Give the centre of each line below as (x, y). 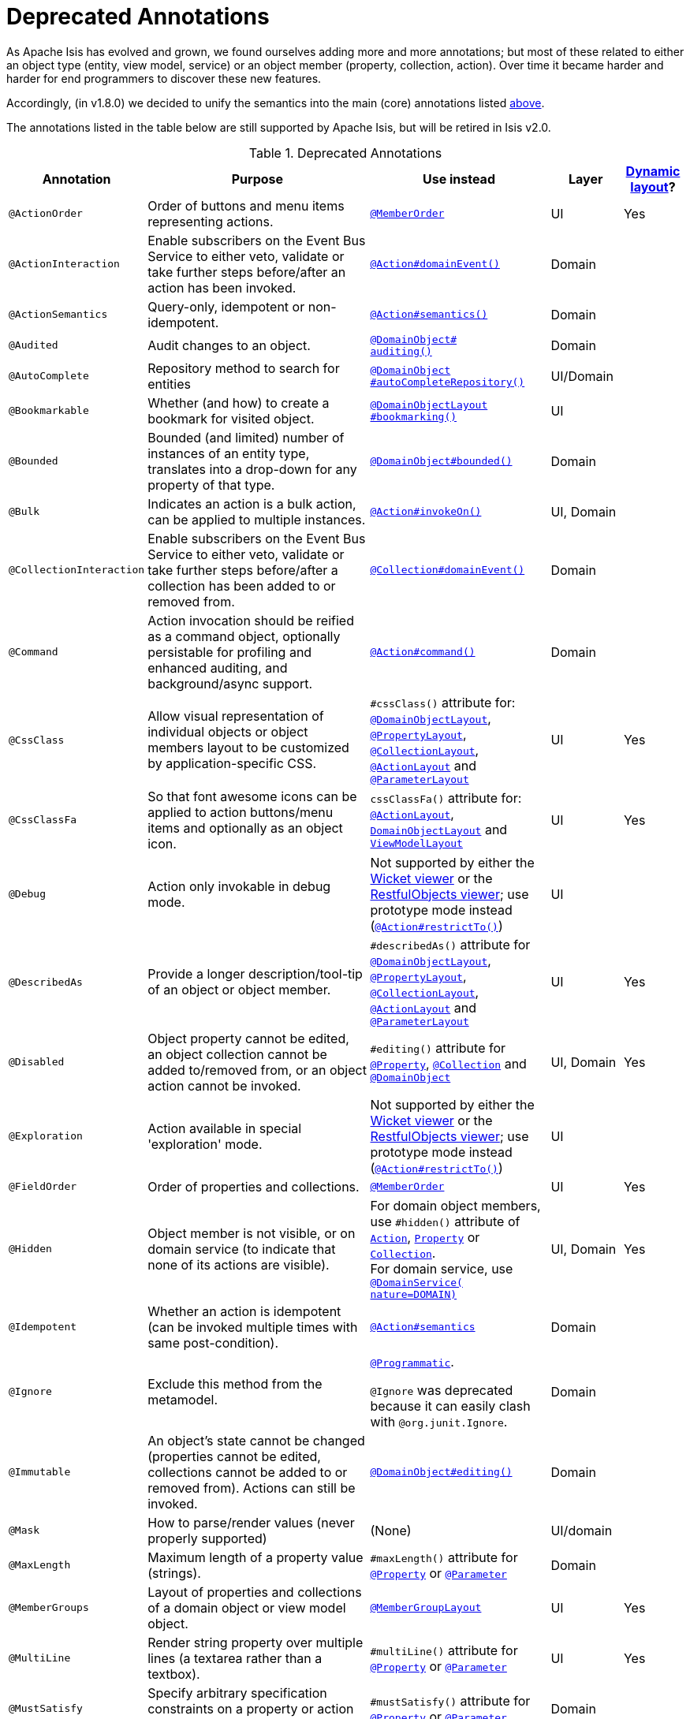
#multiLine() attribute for (444, 1650)
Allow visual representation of (236, 716)
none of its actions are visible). (239, 1264)
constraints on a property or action (251, 1708)
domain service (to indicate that (242, 1249)
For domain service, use (442, 1268)
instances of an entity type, (229, 453)
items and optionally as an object (245, 828)
